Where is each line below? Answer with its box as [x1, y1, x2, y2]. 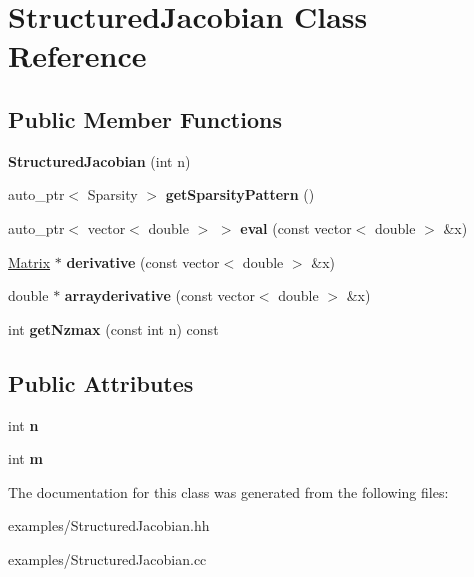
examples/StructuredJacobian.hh [8, 515, 210, 536]
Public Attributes [8, 367, 194, 398]
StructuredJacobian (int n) [8, 150, 191, 171]
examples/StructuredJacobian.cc [8, 548, 207, 569]
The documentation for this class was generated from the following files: [8, 481, 449, 502]
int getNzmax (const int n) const [8, 318, 219, 339]
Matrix [8, 251, 51, 272]
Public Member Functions [8, 103, 282, 134]
